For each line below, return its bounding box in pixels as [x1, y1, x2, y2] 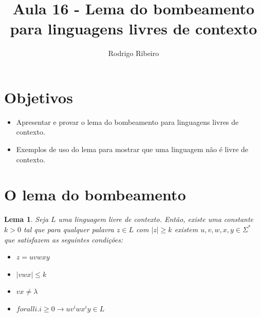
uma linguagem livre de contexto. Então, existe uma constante [58, 214, 254, 225]
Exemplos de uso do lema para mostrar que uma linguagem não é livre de [16, 144, 249, 155]
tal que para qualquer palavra [23, 223, 114, 234]
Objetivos [4, 86, 73, 107]
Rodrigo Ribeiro [108, 48, 159, 59]
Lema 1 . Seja [4, 214, 49, 225]
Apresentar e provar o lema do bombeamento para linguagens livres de [16, 116, 239, 127]
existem [174, 223, 198, 234]
